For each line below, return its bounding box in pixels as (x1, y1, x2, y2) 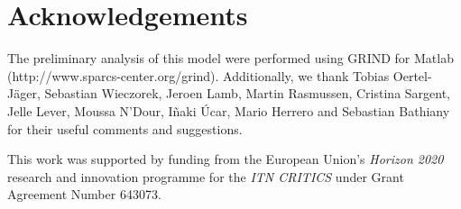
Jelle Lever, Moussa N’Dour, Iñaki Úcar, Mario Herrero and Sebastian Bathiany (7, 101, 450, 120)
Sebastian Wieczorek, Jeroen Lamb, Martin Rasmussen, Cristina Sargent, (44, 84, 451, 103)
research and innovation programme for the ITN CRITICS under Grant (7, 167, 404, 186)
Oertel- (392, 66, 432, 85)
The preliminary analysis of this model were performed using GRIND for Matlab (7, 49, 454, 68)
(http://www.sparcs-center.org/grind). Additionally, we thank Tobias (7, 66, 390, 85)
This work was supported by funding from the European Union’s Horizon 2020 (7, 150, 444, 168)
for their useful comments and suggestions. (7, 119, 243, 138)
